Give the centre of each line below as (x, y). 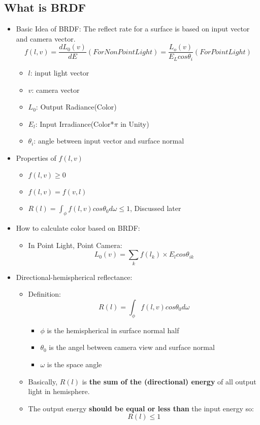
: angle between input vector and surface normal (109, 141)
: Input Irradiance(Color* (75, 123)
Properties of (36, 157)
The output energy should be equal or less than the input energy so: (141, 408)
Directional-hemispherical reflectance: (74, 277)
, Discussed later (156, 208)
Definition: (44, 294)
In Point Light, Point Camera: (75, 245)
